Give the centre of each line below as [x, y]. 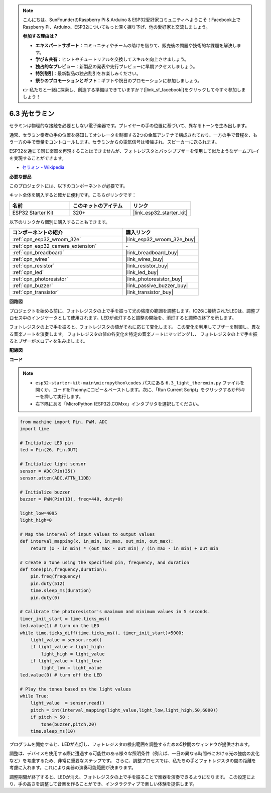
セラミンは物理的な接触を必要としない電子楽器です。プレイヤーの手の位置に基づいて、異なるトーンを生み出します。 [129, 126]
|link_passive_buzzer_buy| [157, 285]
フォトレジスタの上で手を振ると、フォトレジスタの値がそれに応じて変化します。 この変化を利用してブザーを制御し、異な [135, 327]
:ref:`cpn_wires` [31, 259]
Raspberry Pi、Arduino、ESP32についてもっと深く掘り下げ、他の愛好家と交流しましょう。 [116, 27]
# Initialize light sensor [53, 464]
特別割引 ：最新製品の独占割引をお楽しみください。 [88, 73]
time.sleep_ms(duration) [61, 591]
